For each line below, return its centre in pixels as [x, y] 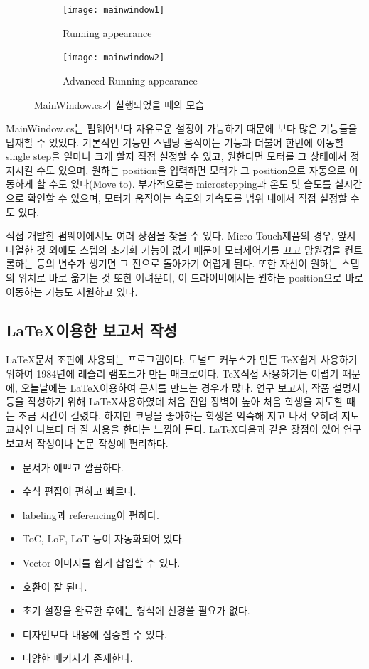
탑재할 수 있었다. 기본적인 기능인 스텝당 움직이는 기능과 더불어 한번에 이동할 [175, 142]
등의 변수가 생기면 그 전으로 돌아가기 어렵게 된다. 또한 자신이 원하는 [187, 263]
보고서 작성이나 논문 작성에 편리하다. [87, 443]
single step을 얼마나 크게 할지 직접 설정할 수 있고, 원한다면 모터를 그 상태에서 [176, 156]
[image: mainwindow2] [114, 58]
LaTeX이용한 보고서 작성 [92, 330]
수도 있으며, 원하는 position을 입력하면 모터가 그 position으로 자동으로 [191, 170]
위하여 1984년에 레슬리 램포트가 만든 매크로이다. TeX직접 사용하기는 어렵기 [172, 374]
